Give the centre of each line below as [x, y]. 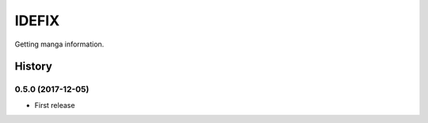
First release [55, 105]
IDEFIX [37, 20]
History [34, 67]
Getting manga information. [59, 44]
